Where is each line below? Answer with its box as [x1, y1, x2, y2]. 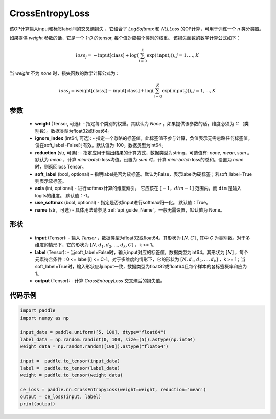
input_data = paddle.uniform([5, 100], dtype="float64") [20, 329, 166, 335]
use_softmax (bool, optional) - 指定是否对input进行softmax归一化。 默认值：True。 [35, 200, 211, 206]
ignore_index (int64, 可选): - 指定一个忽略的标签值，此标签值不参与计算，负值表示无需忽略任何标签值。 [35, 135, 253, 141]
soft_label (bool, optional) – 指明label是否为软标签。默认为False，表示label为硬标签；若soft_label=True [35, 171, 252, 177]
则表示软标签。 [35, 178, 66, 184]
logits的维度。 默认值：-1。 [35, 192, 92, 198]
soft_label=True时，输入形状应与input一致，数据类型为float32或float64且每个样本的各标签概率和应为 [35, 263, 247, 269]
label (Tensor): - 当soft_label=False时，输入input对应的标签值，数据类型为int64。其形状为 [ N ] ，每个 [35, 249, 249, 255]
